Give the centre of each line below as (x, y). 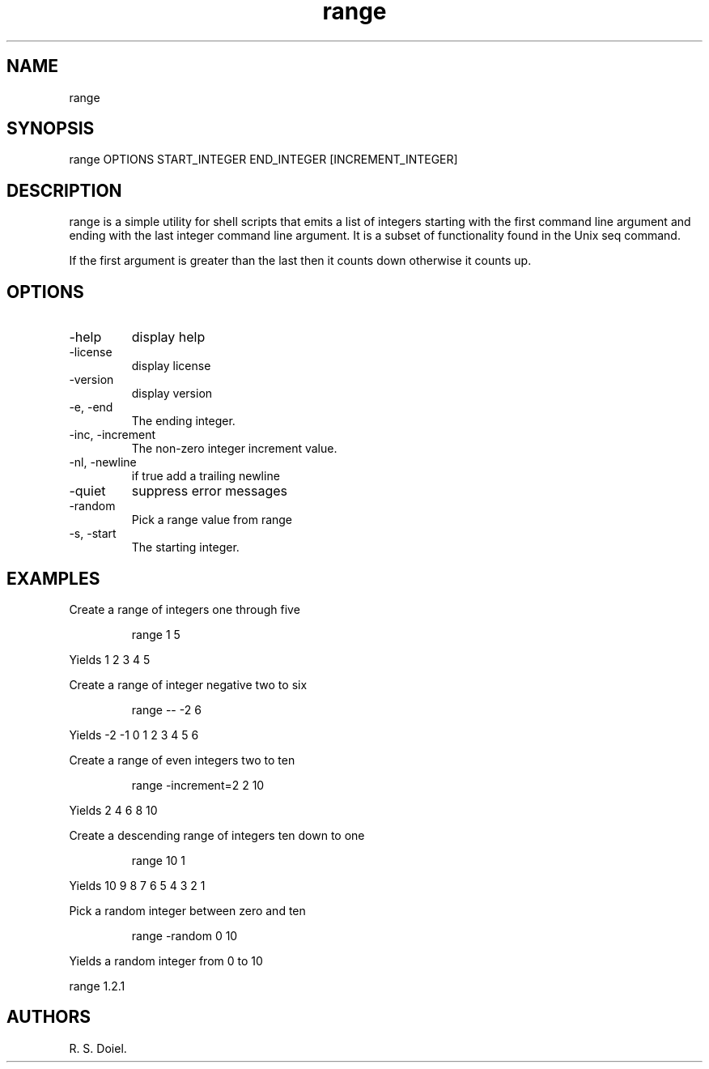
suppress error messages (210, 491)
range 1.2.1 (97, 986)
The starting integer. (185, 547)
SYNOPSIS (51, 129)
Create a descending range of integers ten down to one (217, 835)
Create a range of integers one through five (185, 609)
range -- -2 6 (166, 709)
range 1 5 (156, 634)
